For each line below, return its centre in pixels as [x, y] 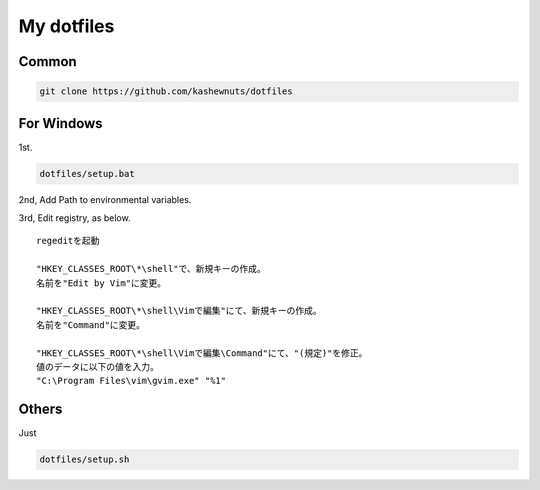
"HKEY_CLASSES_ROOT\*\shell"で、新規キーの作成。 [151, 269]
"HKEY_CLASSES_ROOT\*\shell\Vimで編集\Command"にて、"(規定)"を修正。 [202, 353]
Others [40, 409]
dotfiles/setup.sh [84, 459]
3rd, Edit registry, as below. [74, 218]
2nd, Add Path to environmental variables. [105, 199]
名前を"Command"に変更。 [90, 324]
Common [47, 61]
